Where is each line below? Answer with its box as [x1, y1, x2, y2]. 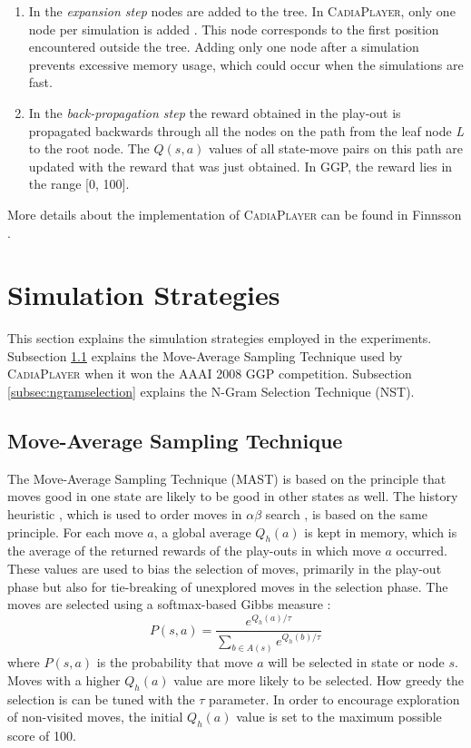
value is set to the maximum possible [236, 707, 442, 726]
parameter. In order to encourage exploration [209, 689, 460, 708]
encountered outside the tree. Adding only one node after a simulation [28, 37, 419, 56]
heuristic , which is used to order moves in [7, 505, 242, 524]
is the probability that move [96, 653, 253, 672]
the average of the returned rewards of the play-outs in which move [7, 541, 381, 560]
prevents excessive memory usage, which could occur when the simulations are [28, 54, 464, 74]
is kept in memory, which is [304, 522, 457, 541]
